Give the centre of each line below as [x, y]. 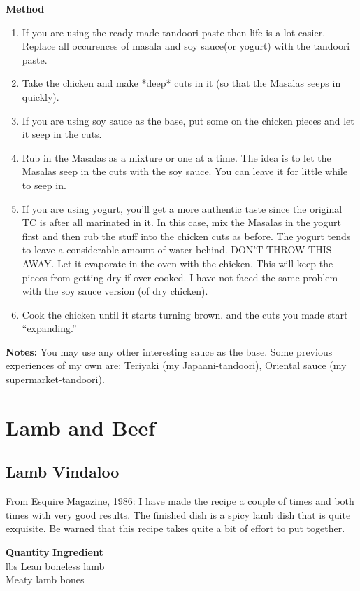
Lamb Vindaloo [63, 472]
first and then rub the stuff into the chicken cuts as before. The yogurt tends [186, 236]
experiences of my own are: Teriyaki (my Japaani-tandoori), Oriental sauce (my [176, 365]
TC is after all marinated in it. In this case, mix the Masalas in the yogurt [182, 222]
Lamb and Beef [80, 427]
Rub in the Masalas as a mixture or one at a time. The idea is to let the [177, 157]
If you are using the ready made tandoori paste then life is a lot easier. [174, 32]
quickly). [41, 96]
